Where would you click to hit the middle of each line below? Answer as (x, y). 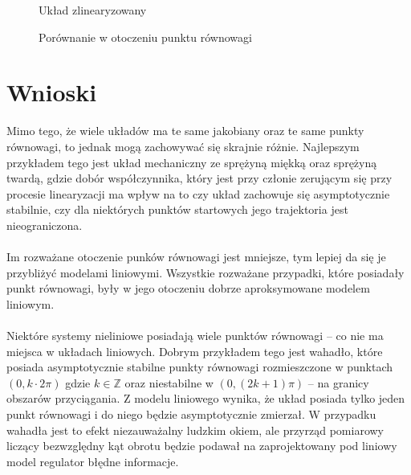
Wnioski (52, 92)
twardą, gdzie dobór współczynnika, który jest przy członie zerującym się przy (199, 178)
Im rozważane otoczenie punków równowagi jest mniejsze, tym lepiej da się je (196, 257)
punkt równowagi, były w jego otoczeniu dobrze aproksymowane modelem (188, 288)
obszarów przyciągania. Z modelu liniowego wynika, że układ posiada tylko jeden (206, 398)
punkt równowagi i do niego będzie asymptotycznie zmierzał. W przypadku (191, 414)
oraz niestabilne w (169, 382)
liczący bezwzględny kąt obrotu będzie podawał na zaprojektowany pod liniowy (202, 446)
